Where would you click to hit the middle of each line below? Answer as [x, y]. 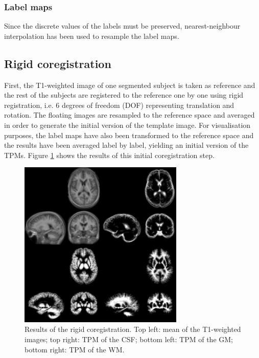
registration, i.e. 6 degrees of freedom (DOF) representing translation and [119, 105]
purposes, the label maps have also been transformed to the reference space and [129, 135]
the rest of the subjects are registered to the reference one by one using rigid [124, 95]
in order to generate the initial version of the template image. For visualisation [127, 125]
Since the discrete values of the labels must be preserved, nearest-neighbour [122, 26]
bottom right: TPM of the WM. [75, 349]
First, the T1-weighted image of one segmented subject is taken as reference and [130, 85]
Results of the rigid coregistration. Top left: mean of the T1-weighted [133, 329]
